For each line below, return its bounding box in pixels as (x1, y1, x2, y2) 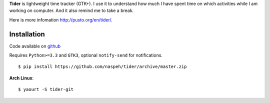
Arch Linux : (9, 75, 34, 81)
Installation (9, 30, 45, 38)
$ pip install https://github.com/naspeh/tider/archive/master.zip (18, 64, 187, 69)
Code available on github (9, 43, 61, 49)
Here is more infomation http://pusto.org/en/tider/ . (9, 16, 112, 22)
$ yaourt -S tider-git (18, 86, 74, 92)
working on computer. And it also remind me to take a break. (9, 7, 134, 13)
